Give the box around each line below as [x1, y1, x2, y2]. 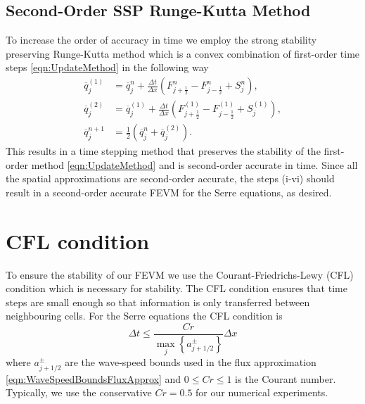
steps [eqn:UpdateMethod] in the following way [6, 60, 209, 75]
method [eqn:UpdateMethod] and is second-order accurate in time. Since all [31, 157, 358, 172]
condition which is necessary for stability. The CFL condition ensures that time [6, 281, 347, 296]
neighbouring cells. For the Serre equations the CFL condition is [6, 308, 283, 323]
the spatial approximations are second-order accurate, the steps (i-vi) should [6, 171, 335, 186]
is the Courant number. [235, 371, 336, 386]
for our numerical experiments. [196, 385, 328, 400]
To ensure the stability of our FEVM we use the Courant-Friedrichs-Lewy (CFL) [6, 267, 354, 282]
